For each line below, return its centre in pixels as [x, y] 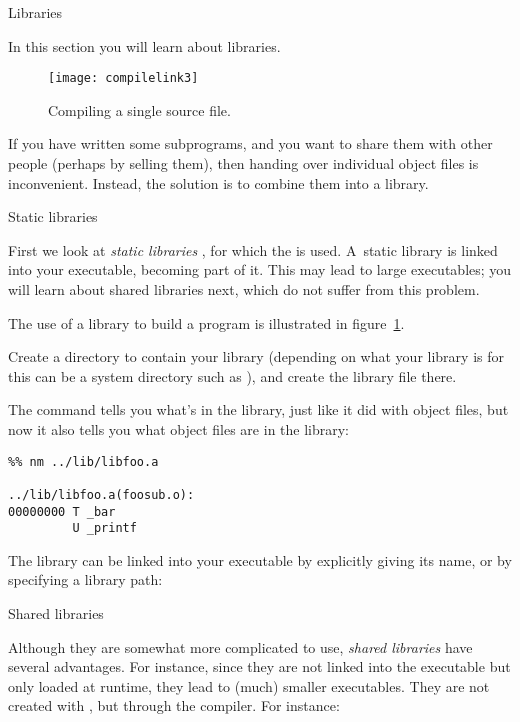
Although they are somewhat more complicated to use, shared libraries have [240, 646]
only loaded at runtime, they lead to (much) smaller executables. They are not [249, 685]
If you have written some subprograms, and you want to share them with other [250, 143]
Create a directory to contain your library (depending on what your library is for [256, 356]
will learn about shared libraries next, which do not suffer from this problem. [244, 289]
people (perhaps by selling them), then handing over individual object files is [243, 163]
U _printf [104, 528]
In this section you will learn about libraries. [144, 45]
